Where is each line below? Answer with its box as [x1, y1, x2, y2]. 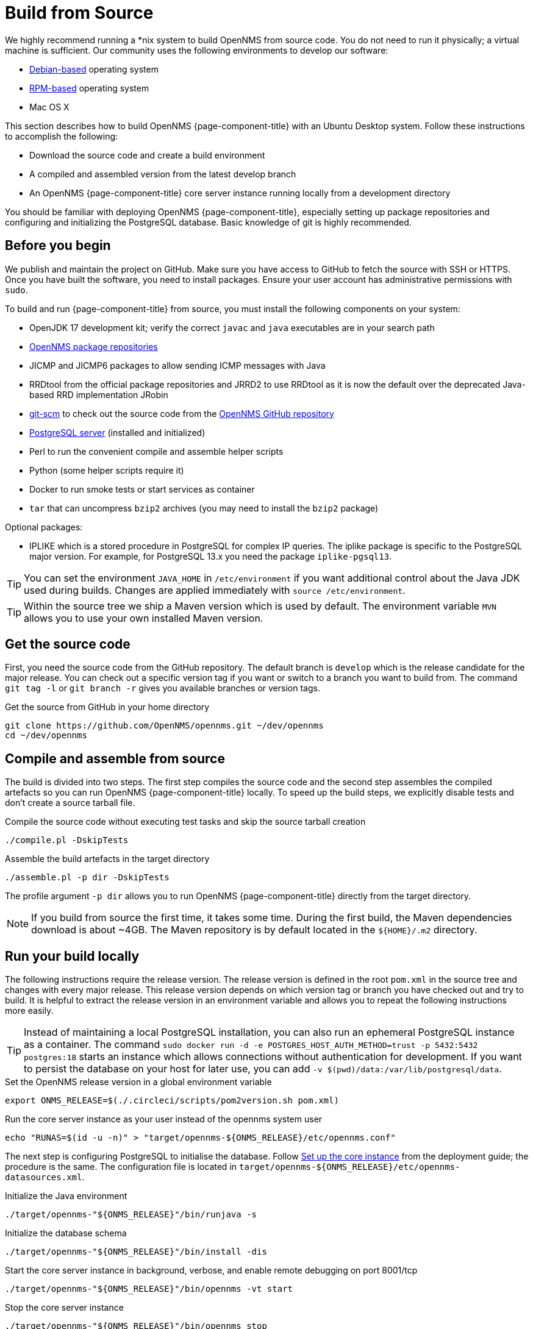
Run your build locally [5, 948, 140, 964]
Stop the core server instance [5, 1302, 124, 1313]
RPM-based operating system [29, 82, 149, 93]
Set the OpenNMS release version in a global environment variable [5, 1077, 272, 1088]
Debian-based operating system [29, 63, 159, 74]
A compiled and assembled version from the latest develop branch [29, 168, 296, 179]
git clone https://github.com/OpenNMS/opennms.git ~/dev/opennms [5, 721, 324, 731]
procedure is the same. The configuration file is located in [5, 1161, 237, 1172]
